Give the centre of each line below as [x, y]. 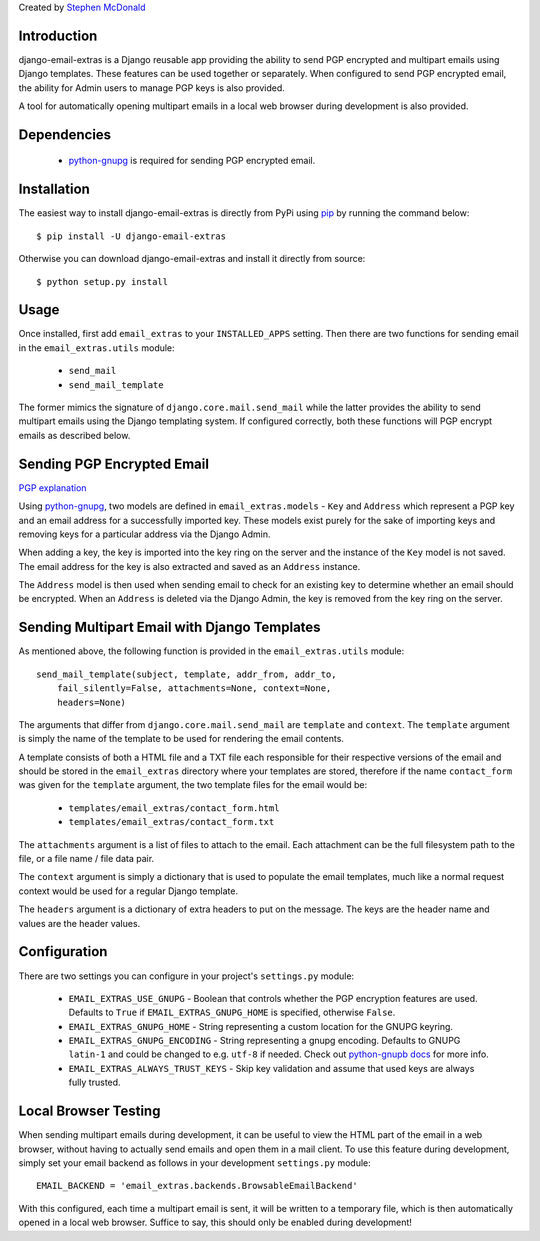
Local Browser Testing [89, 1111]
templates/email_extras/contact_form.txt [171, 822]
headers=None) [91, 702]
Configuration [63, 951]
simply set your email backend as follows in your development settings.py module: [195, 1162]
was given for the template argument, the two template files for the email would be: [193, 785]
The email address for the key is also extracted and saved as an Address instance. [189, 566]
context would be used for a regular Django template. [128, 891]
